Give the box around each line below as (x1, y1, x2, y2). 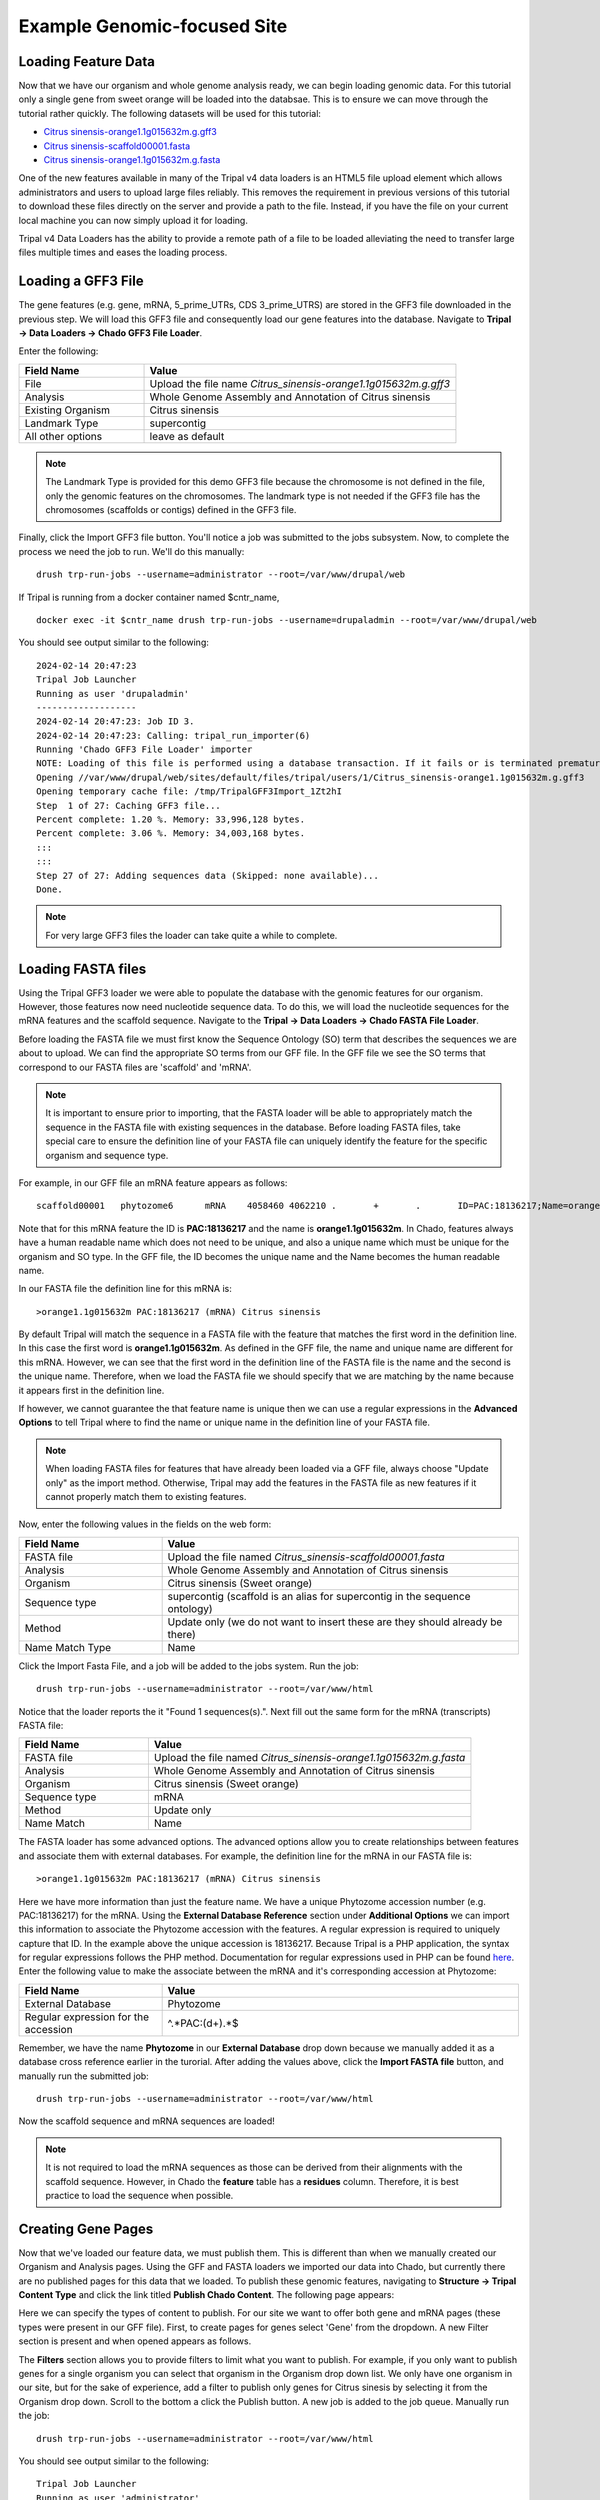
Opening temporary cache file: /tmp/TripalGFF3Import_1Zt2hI (36, 786, 342, 797)
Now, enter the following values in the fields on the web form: (18, 1518, 272, 1530)
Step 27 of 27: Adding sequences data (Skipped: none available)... (36, 870, 379, 881)
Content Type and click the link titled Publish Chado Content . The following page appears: (18, 2289, 395, 2301)
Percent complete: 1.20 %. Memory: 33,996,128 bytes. (36, 814, 305, 825)
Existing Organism (24, 403, 110, 417)
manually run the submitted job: (18, 2070, 149, 2082)
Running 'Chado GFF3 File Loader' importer (36, 744, 253, 755)
